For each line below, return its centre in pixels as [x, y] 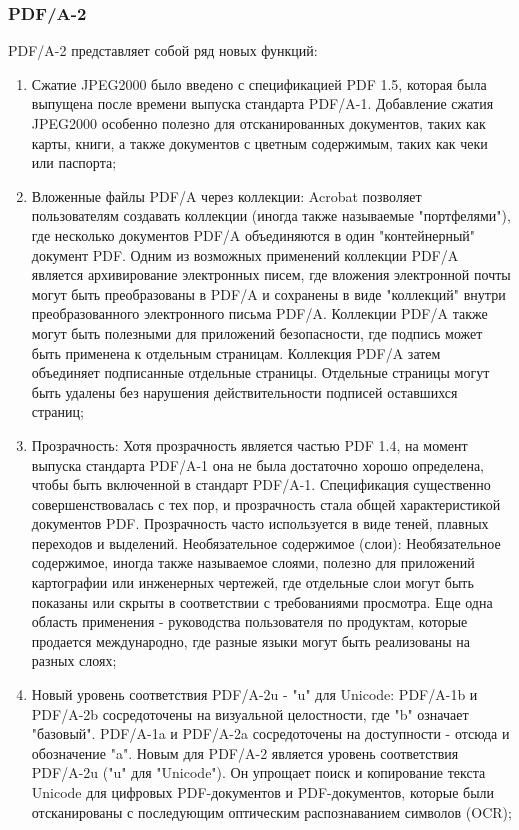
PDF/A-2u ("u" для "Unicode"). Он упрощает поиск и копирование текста [258, 772]
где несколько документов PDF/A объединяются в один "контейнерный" [253, 234]
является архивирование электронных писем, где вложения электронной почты [271, 274]
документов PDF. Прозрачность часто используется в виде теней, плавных [260, 523]
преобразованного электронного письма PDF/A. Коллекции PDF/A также [259, 313]
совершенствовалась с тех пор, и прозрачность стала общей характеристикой [266, 503]
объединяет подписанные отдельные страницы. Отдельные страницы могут [260, 372]
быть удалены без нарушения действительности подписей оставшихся [244, 391]
